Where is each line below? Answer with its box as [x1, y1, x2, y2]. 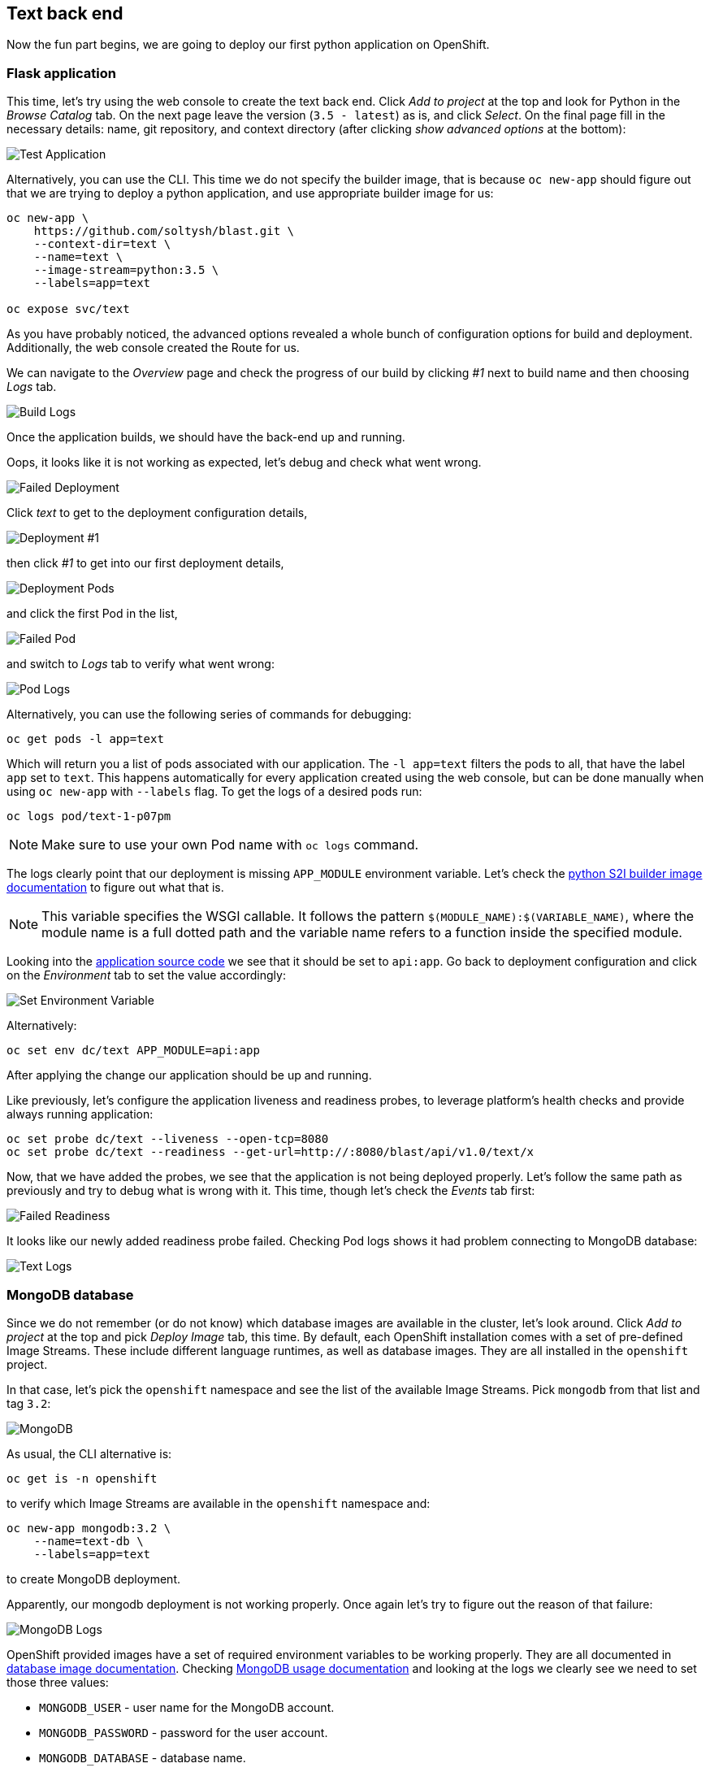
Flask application [6, 64, 116, 81]
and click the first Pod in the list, [6, 606, 178, 621]
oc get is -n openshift [6, 1471, 158, 1485]
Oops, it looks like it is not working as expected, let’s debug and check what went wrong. [6, 455, 482, 470]
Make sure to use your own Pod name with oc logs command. [41, 836, 419, 853]
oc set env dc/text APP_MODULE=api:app [6, 1044, 260, 1058]
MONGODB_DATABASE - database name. [39, 1750, 246, 1765]
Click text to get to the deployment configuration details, [6, 506, 308, 520]
